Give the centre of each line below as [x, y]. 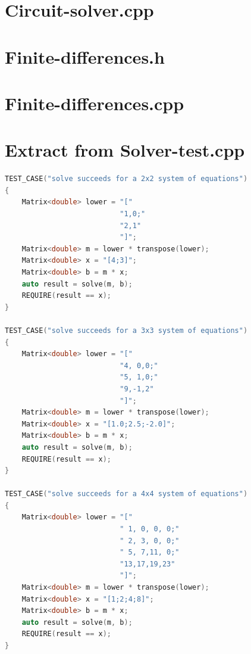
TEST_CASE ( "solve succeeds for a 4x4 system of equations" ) [126, 494]
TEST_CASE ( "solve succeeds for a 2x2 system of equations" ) [126, 179]
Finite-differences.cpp [95, 103]
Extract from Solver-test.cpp [125, 150]
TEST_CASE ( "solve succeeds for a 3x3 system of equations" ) [126, 330]
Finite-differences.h [85, 56]
